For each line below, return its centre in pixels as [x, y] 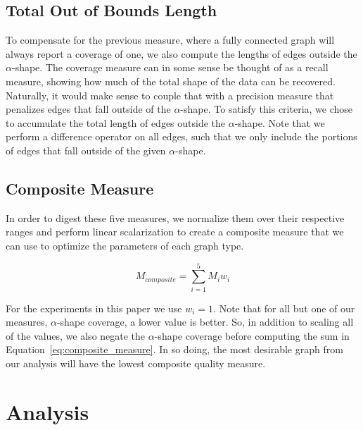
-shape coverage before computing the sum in [252, 335]
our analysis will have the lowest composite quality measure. [136, 363]
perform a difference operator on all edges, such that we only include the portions [181, 136]
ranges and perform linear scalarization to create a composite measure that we [175, 232]
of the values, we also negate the [76, 335]
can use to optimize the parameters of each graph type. [125, 245]
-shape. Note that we [280, 122]
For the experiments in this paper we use [94, 308]
